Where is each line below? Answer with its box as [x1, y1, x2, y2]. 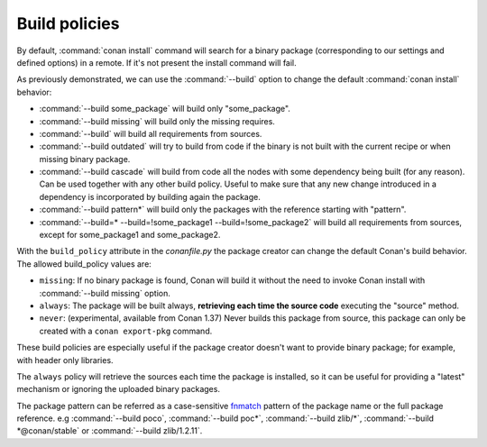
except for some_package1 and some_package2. [39, 230, 221, 241]
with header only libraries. [16, 354, 114, 365]
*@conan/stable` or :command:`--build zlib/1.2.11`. [16, 425, 203, 436]
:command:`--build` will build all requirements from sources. [39, 128, 262, 139]
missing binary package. [39, 153, 131, 164]
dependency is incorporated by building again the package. [39, 191, 262, 202]
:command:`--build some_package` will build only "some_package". [39, 104, 290, 114]
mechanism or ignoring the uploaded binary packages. [16, 384, 221, 395]
